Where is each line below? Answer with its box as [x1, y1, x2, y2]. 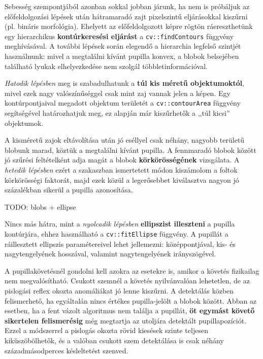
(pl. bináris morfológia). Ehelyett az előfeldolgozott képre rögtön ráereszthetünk [5, 21, 253, 31]
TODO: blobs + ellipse [5, 201, 76, 212]
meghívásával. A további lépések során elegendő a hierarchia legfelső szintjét [5, 41, 241, 51]
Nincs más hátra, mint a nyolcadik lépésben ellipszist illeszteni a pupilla [5, 218, 235, 229]
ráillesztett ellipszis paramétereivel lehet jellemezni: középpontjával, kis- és [5, 238, 236, 249]
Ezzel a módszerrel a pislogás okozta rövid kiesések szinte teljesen [5, 325, 208, 336]
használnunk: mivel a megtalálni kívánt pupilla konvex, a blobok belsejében [5, 51, 239, 61]
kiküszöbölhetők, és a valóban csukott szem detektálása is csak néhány [5, 335, 224, 345]
